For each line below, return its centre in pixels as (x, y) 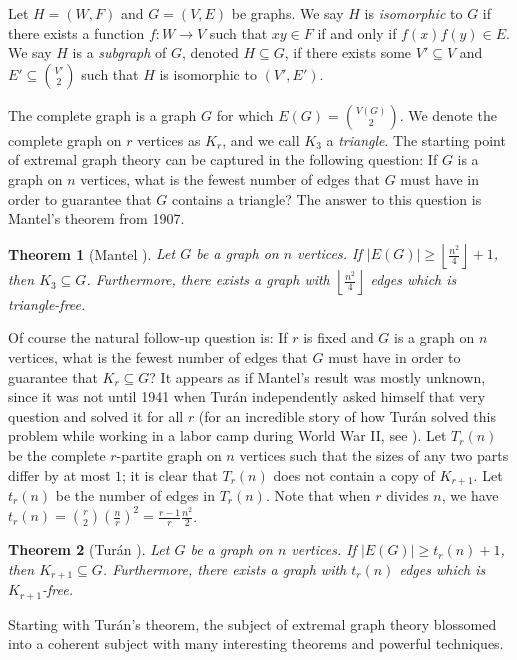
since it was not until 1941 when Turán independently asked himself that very (247, 396)
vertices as (169, 139)
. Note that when (318, 494)
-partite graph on (169, 454)
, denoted (210, 52)
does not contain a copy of (354, 474)
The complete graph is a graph (102, 114)
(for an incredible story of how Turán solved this (347, 415)
